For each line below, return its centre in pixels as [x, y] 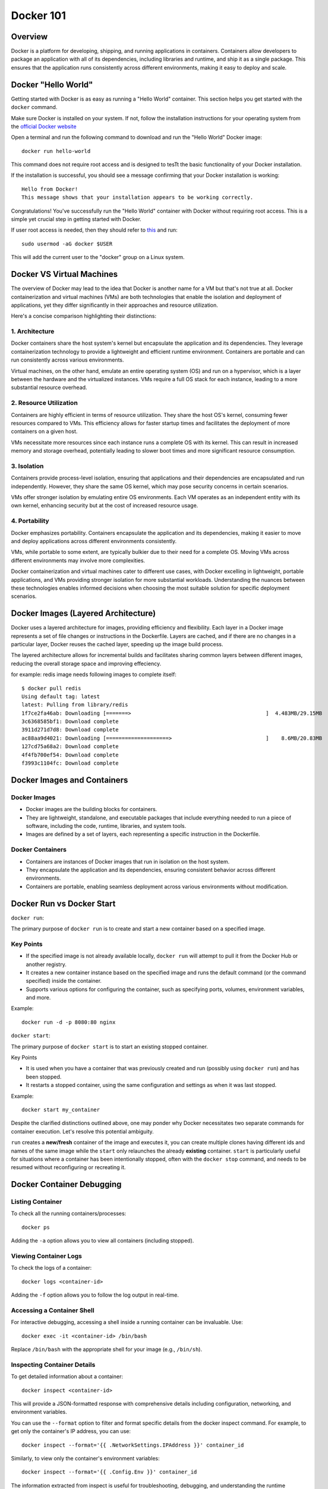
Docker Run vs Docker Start [63, 903]
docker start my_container [61, 1110]
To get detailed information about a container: [67, 1376]
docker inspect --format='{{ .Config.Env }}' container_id [109, 1472]
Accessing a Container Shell [53, 1310]
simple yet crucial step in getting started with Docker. [76, 219]
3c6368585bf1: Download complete [70, 722]
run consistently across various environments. [67, 360]
